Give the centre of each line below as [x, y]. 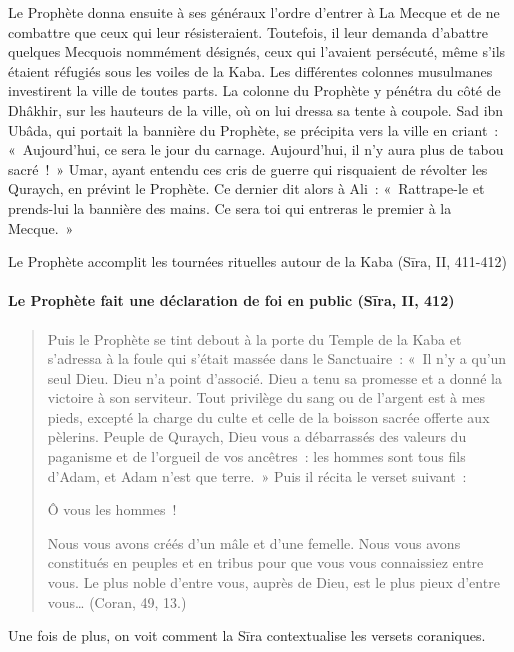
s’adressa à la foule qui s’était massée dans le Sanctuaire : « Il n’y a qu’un [277, 358]
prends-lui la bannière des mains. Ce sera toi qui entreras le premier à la [230, 207]
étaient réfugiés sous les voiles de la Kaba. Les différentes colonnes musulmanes [250, 70]
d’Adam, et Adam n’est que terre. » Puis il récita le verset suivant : [257, 475]
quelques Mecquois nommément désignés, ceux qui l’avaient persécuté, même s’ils [257, 51]
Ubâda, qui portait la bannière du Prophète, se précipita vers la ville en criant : [253, 129]
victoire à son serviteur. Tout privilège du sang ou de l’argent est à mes [266, 397]
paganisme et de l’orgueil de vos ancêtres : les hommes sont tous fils [256, 456]
